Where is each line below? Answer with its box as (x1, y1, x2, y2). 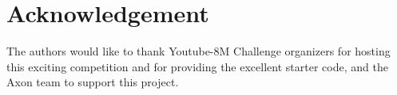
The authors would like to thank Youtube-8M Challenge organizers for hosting (6, 43, 391, 59)
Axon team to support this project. (6, 74, 179, 90)
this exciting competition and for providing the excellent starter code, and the (6, 58, 388, 74)
